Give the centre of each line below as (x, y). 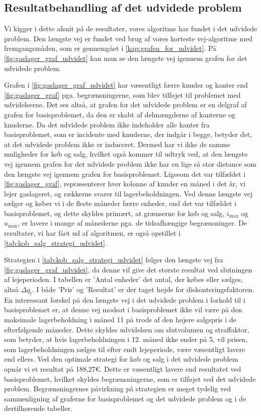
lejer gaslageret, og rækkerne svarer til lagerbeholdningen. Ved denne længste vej (128, 193)
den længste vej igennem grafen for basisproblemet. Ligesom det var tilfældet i (125, 174)
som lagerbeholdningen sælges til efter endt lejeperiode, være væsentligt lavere (125, 349)
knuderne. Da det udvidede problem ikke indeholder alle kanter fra (107, 124)
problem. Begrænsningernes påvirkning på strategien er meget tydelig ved (117, 389)
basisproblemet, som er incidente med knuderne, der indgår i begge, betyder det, (128, 134)
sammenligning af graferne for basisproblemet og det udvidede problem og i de (125, 398)
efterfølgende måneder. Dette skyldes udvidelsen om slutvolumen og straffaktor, (127, 329)
